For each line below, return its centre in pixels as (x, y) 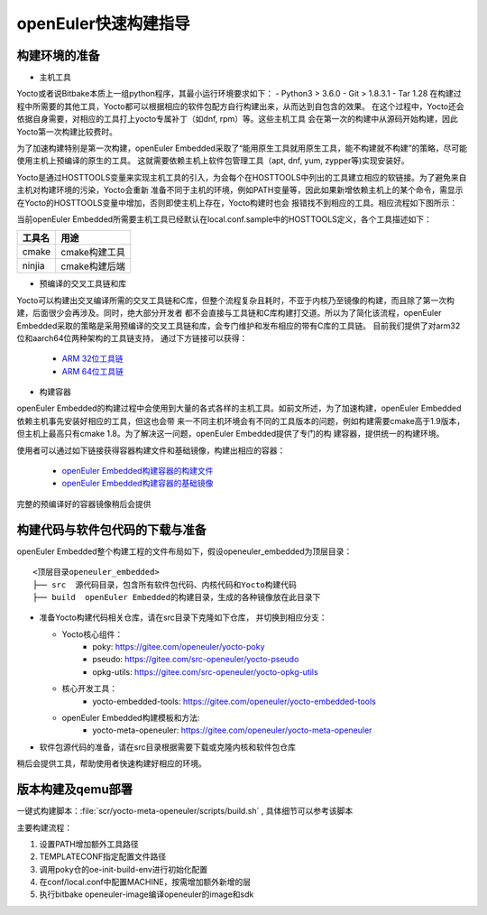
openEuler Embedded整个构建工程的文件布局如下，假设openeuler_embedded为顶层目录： (184, 551)
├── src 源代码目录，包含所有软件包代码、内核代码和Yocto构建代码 (165, 585)
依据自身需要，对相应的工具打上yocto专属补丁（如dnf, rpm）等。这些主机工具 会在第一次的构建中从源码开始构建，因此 (238, 119)
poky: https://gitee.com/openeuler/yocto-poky (179, 647)
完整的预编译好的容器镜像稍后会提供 (84, 504)
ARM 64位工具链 (92, 371)
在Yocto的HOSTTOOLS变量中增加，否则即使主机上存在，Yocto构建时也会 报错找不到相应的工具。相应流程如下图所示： (237, 202)
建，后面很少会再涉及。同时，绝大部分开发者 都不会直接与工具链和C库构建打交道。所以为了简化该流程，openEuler (229, 313)
